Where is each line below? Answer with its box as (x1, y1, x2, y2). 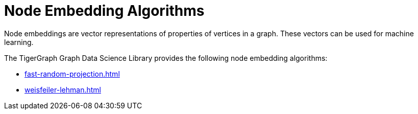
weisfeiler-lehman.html (24, 85, 101, 94)
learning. (4, 37, 34, 47)
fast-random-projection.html (24, 69, 120, 78)
